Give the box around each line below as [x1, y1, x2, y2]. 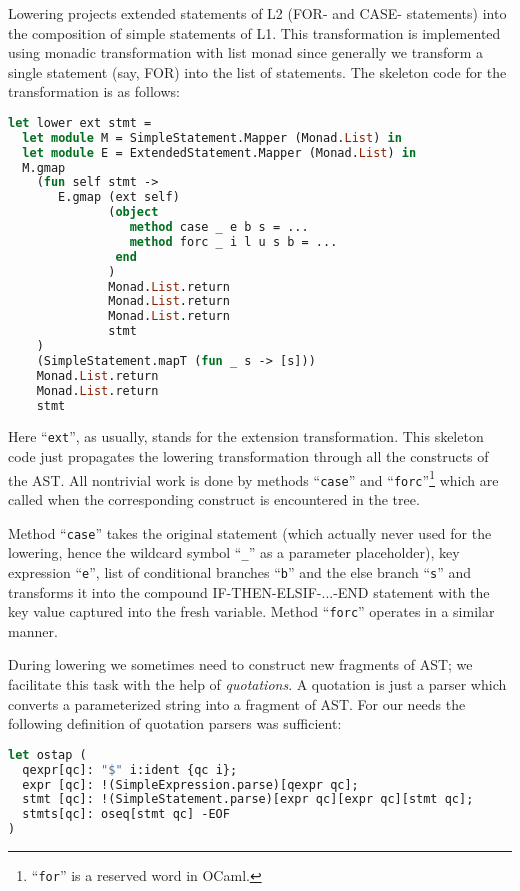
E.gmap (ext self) [58, 190, 180, 205]
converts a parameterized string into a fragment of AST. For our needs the [8, 693, 466, 714]
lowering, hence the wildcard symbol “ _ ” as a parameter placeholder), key [8, 542, 460, 563]
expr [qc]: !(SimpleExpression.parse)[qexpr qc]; [22, 777, 359, 792]
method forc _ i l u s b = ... [129, 234, 338, 249]
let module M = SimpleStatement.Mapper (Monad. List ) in [22, 130, 402, 145]
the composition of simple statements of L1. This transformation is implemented [8, 22, 501, 43]
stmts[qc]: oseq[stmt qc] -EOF [22, 807, 230, 822]
